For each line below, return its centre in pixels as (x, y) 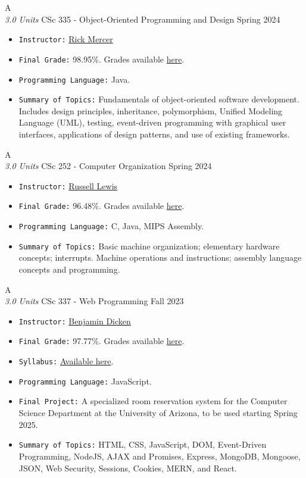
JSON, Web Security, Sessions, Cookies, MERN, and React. (128, 468)
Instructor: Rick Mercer (66, 39)
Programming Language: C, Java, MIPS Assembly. (111, 226)
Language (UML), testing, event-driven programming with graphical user (152, 122)
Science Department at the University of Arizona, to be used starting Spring (158, 413)
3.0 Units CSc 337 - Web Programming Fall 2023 (94, 301)
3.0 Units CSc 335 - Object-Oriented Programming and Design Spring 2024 (143, 19)
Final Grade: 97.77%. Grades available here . (102, 341)
